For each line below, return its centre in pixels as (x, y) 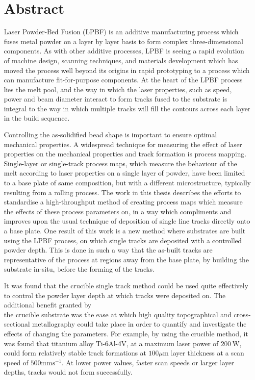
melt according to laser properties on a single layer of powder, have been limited (125, 173)
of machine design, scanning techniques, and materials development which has (121, 60)
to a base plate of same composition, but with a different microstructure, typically (127, 183)
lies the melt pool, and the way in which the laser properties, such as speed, (118, 89)
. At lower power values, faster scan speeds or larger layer (148, 362)
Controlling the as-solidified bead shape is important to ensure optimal (111, 135)
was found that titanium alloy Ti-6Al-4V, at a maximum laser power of (111, 343)
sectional (17, 324)
